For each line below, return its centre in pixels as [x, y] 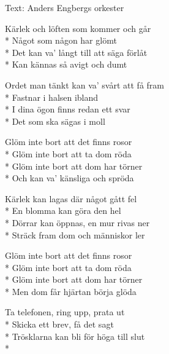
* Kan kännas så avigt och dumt [66, 64]
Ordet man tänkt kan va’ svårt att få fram [85, 85]
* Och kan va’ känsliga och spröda [69, 178]
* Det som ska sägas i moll [55, 121]
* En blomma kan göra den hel [63, 210]
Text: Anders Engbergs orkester [65, 7]
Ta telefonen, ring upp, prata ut [65, 312]
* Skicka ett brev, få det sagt [59, 324]
